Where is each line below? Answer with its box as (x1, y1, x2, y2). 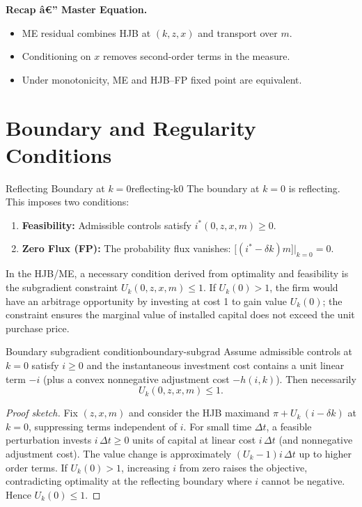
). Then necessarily (276, 371, 356, 386)
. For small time (183, 419, 252, 433)
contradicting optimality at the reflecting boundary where (6, 474, 252, 488)
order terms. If (6, 460, 68, 474)
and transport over (198, 25, 278, 40)
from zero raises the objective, (179, 460, 308, 474)
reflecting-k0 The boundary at (131, 180, 260, 195)
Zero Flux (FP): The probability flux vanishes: (22, 241, 231, 256)
